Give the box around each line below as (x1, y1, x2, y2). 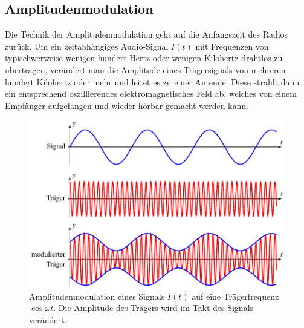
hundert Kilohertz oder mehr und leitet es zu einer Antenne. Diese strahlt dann (5, 75, 300, 88)
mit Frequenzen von (195, 39, 269, 52)
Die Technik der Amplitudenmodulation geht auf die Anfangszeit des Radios (5, 28, 288, 41)
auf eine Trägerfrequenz (192, 289, 279, 302)
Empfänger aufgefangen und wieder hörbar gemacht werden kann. (5, 99, 248, 111)
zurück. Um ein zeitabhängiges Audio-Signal (5, 39, 169, 52)
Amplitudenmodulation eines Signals (29, 289, 165, 302)
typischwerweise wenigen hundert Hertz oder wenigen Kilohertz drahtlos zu (5, 51, 283, 64)
